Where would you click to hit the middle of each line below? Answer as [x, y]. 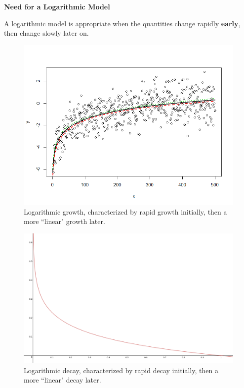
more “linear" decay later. [62, 380]
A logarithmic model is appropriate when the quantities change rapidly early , [122, 23]
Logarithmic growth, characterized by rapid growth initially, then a [125, 211]
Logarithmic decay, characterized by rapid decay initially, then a [121, 370]
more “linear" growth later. [64, 221]
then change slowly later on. [46, 33]
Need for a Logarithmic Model [57, 6]
